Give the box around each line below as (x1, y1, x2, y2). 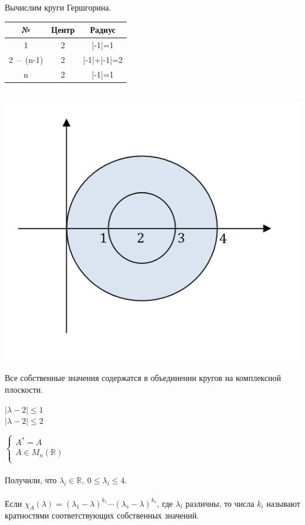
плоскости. (5, 383, 43, 395)
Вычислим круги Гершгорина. (5, 1, 111, 13)
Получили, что (5, 474, 57, 486)
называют (266, 497, 300, 509)
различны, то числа (185, 497, 255, 509)
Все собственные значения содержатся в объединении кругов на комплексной (5, 372, 282, 384)
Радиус (90, 24, 116, 36)
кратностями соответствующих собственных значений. (5, 509, 199, 521)
